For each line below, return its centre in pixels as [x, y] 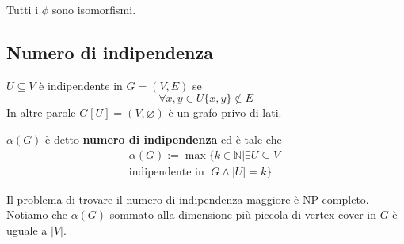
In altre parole [41, 113]
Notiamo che [37, 214]
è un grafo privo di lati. [225, 113]
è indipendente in [81, 85]
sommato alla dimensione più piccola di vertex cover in [243, 214]
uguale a [27, 229]
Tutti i [23, 9]
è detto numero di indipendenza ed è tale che [164, 139]
